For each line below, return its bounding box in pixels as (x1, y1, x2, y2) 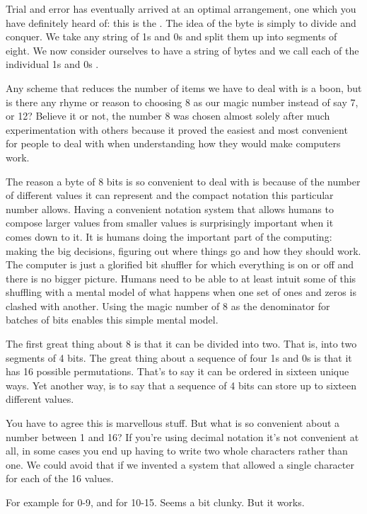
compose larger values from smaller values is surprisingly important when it (6, 215, 334, 230)
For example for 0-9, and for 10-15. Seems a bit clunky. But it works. (6, 495, 305, 509)
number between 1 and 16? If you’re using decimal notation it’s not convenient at (6, 429, 359, 444)
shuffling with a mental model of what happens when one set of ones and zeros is (6, 285, 356, 299)
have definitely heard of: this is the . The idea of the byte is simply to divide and (6, 15, 356, 30)
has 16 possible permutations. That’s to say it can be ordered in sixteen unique (6, 364, 349, 379)
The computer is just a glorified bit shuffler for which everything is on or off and (6, 257, 354, 272)
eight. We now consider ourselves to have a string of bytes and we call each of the (6, 42, 359, 57)
